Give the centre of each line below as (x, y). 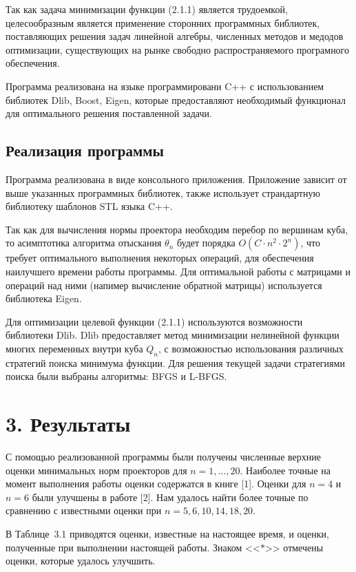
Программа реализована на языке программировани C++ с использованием (165, 86)
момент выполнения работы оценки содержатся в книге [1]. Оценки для (156, 484)
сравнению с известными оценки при (84, 510)
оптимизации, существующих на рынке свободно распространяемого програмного (178, 49)
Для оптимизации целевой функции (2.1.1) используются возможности (154, 321)
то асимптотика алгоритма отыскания (84, 243)
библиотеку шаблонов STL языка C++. (89, 206)
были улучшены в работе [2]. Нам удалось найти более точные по (170, 497)
